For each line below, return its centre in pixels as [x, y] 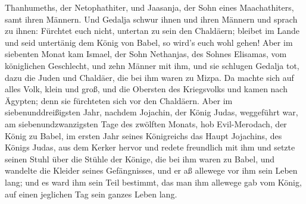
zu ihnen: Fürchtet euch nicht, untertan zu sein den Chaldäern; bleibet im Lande [152, 31]
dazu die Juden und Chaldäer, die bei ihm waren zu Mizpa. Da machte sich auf [149, 77]
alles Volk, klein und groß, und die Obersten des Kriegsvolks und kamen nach [146, 89]
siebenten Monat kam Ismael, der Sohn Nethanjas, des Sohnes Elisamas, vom [146, 54]
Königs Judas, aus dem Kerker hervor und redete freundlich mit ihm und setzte [150, 147]
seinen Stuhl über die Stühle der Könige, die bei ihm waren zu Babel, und [140, 159]
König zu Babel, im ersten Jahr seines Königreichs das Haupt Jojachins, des [143, 135]
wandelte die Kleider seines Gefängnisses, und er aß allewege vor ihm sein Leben [151, 170]
